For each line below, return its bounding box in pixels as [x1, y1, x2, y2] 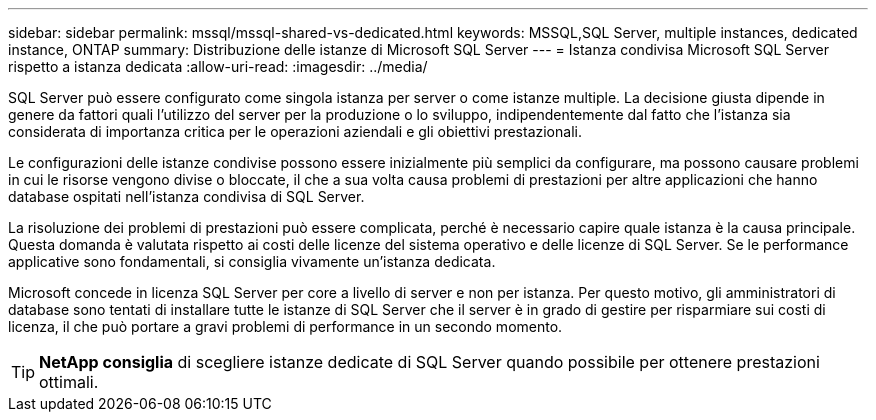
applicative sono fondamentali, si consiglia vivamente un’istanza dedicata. [8, 253, 496, 270]
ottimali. [39, 372, 99, 392]
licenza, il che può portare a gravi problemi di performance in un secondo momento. [8, 318, 563, 335]
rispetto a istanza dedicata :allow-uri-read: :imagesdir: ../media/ [8, 58, 428, 75]
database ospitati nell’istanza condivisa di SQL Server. [8, 188, 365, 205]
